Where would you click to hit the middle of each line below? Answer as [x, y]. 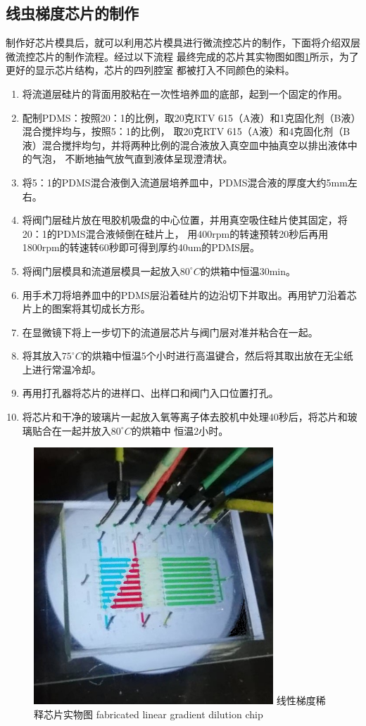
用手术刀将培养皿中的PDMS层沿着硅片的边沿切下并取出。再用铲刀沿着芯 [189, 294]
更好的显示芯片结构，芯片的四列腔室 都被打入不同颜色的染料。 [150, 70]
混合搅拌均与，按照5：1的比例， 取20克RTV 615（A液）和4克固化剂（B [186, 131]
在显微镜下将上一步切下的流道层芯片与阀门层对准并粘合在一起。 [170, 332]
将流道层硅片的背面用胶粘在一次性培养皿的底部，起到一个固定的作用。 [185, 93]
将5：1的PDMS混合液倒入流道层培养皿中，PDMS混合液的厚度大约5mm [185, 182]
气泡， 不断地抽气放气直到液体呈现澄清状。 [132, 159]
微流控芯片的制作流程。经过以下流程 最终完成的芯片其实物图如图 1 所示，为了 [182, 56]
